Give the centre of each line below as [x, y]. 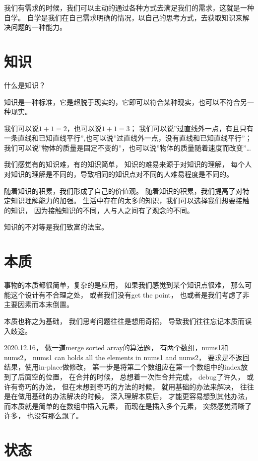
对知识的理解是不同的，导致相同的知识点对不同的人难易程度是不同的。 [119, 174]
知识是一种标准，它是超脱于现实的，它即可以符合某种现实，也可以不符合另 [126, 102]
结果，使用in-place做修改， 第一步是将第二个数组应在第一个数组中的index [123, 367]
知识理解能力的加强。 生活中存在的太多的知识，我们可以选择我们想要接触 [130, 200]
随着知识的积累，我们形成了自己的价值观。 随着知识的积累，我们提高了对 [123, 191]
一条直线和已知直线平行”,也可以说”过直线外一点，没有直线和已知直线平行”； [128, 138]
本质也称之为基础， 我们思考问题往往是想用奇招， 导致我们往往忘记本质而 [125, 321]
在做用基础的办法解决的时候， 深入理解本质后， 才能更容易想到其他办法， [131, 396]
